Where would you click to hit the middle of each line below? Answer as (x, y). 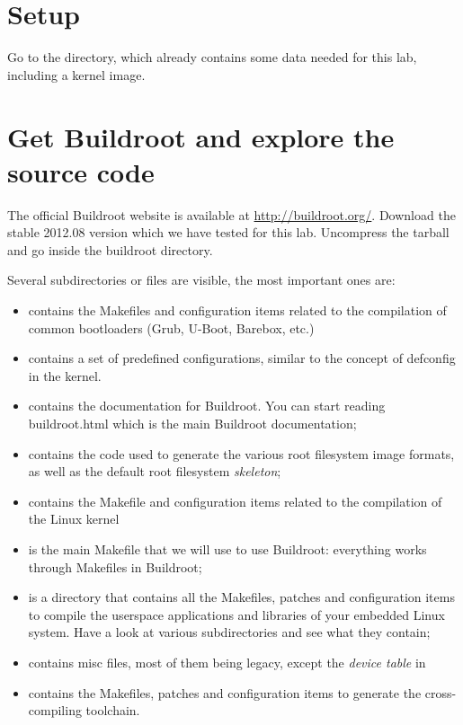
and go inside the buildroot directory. (110, 249)
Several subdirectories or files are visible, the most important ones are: (201, 280)
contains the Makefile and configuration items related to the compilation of (235, 501)
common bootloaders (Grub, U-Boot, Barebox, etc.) (171, 327)
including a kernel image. (76, 74)
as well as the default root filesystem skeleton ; (155, 471)
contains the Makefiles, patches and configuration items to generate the (225, 692)
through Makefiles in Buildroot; (115, 566)
